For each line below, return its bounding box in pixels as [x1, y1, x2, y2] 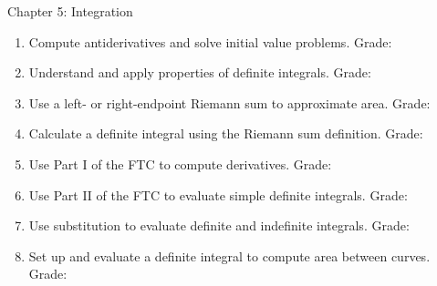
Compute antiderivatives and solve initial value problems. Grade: [28, 32, 392, 51]
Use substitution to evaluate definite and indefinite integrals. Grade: [28, 216, 410, 235]
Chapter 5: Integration [7, 2, 133, 20]
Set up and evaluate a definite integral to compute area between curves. [28, 246, 431, 265]
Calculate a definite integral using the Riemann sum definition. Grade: [28, 124, 423, 143]
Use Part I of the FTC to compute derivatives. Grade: [28, 154, 332, 173]
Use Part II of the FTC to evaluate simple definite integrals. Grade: [28, 185, 408, 204]
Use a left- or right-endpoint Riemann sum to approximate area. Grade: [28, 93, 431, 112]
